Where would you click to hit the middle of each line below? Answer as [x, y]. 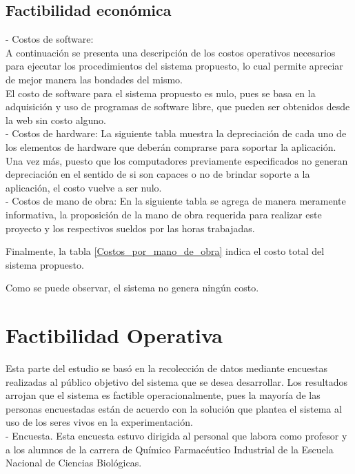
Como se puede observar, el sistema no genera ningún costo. [132, 288]
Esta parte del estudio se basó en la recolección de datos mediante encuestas [167, 368]
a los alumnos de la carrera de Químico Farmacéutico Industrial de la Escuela [170, 449]
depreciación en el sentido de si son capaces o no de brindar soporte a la [158, 174]
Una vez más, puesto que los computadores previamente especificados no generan [177, 160]
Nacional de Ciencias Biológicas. [74, 463]
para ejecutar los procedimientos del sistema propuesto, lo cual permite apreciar [174, 66]
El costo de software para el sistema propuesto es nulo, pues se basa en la [161, 93]
